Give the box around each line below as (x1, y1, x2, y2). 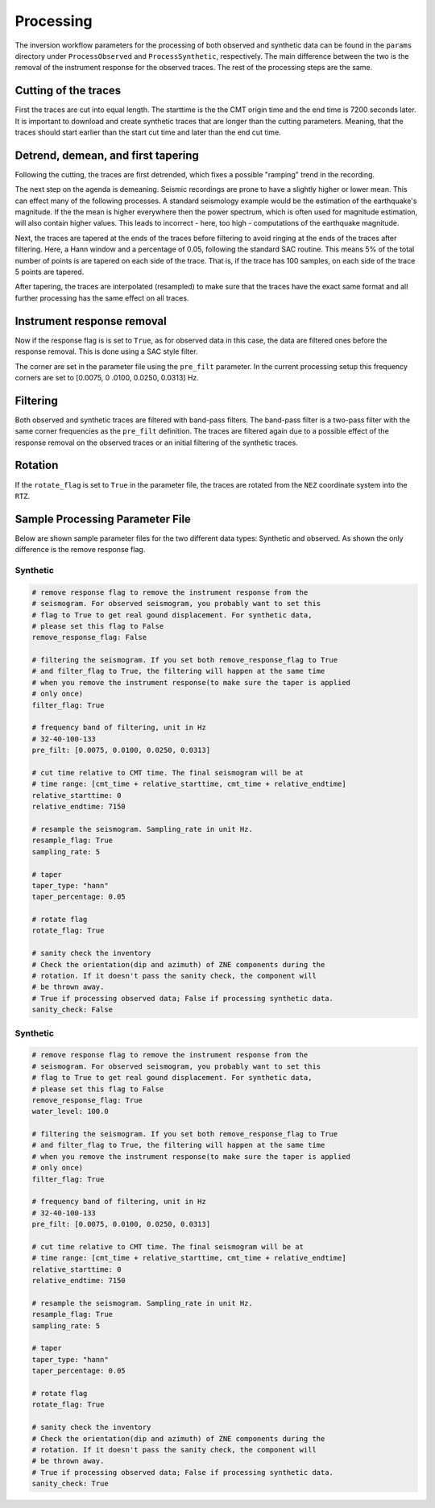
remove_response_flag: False (31, 633, 147, 642)
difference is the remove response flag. (14, 545, 146, 555)
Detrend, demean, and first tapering (14, 148, 199, 162)
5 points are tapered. (14, 267, 85, 277)
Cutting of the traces (14, 84, 122, 98)
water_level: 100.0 (31, 1107, 109, 1116)
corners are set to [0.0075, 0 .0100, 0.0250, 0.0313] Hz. (14, 372, 199, 382)
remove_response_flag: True (31, 1095, 143, 1104)
